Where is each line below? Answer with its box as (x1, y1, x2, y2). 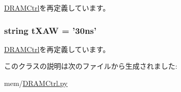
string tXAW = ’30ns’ (4, 24, 97, 36)
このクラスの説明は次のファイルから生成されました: (4, 61, 177, 71)
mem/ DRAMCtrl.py (4, 78, 68, 88)
